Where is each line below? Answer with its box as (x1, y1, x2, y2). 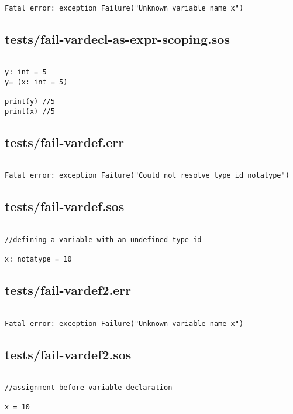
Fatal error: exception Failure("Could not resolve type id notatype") (5, 171, 289, 180)
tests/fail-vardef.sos (5, 197, 125, 215)
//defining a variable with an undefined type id (5, 235, 202, 244)
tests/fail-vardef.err (5, 133, 125, 151)
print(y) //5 (5, 97, 55, 106)
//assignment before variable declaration (5, 384, 173, 392)
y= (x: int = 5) (5, 77, 68, 86)
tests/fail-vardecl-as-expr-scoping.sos (5, 29, 230, 47)
